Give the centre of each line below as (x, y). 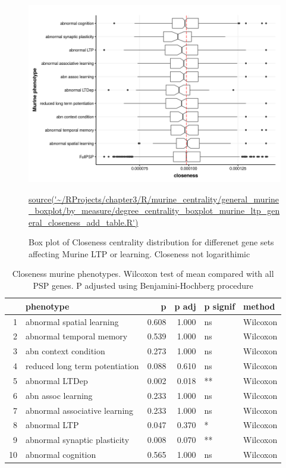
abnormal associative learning (80, 410)
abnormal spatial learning (72, 321)
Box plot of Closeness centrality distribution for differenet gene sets (151, 242)
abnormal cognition (61, 455)
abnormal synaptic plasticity (78, 440)
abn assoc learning (59, 395)
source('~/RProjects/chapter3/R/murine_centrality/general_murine (154, 199)
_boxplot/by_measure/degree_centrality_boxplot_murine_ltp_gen (154, 210)
